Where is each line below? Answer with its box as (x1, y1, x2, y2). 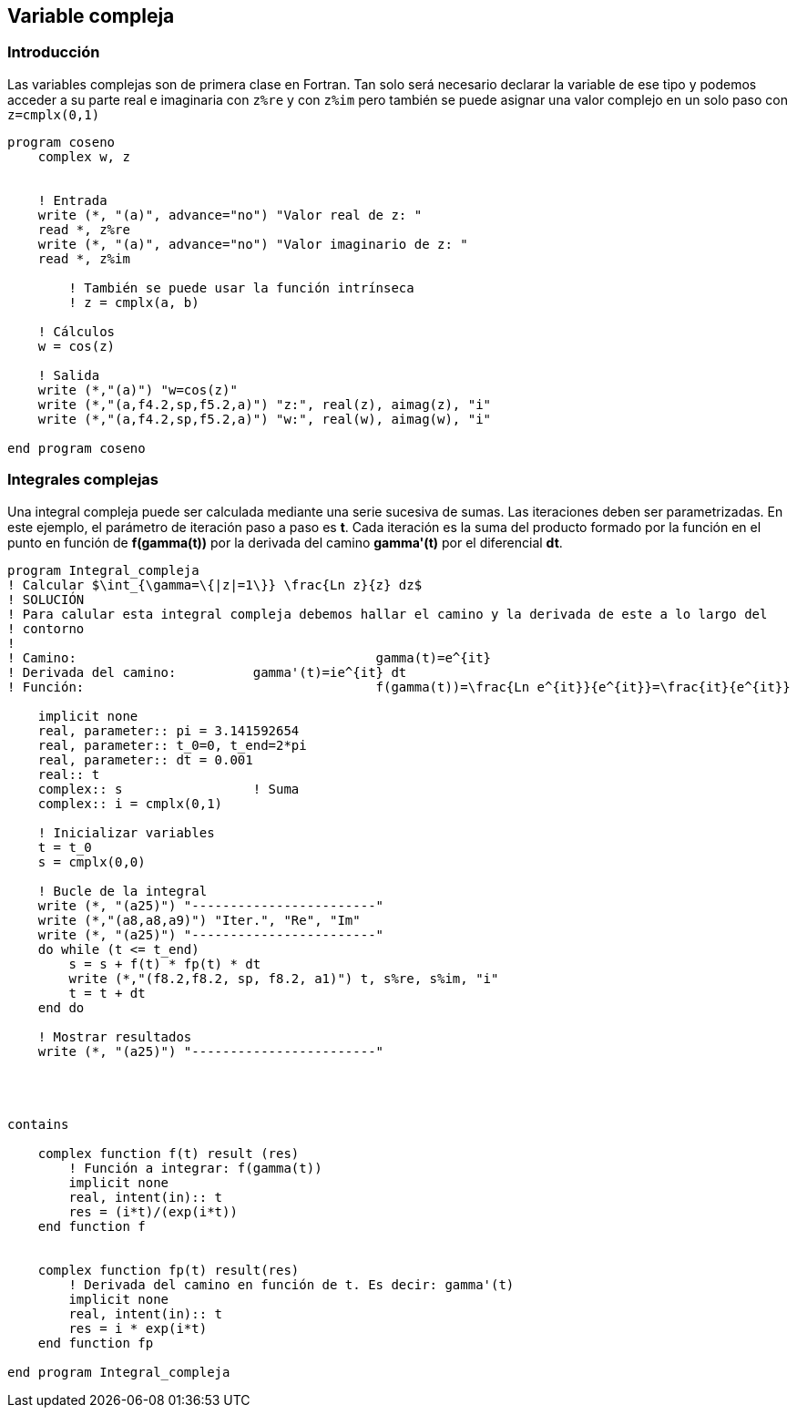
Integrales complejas (7, 470, 159, 489)
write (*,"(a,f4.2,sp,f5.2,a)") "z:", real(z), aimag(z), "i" (37, 396, 492, 412)
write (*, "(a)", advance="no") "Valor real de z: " (37, 207, 423, 222)
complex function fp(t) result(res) (37, 1262, 300, 1277)
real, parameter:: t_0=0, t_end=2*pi (37, 737, 307, 753)
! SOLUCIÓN (7, 591, 85, 607)
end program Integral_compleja (7, 1364, 230, 1379)
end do (37, 1000, 85, 1015)
